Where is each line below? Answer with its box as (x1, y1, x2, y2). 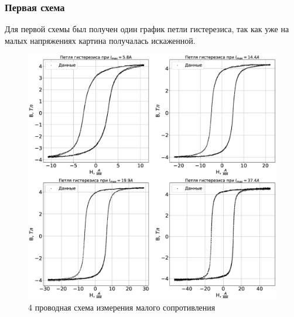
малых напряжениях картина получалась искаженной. (5, 34, 196, 46)
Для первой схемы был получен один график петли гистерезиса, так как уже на (5, 23, 289, 35)
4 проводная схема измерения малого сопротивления (28, 301, 216, 313)
